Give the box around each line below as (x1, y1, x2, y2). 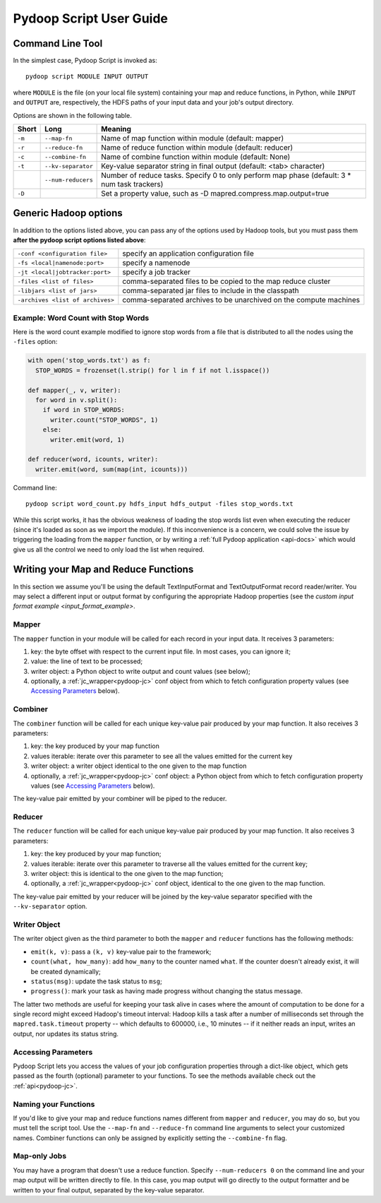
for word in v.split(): (35, 396, 118, 404)
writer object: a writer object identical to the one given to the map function (30, 761, 247, 770)
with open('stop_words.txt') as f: (28, 357, 151, 365)
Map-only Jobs (13, 1151, 67, 1161)
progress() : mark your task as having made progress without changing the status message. (30, 987, 303, 995)
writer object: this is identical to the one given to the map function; (30, 870, 224, 878)
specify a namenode (122, 258, 190, 268)
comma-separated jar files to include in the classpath (122, 286, 299, 296)
